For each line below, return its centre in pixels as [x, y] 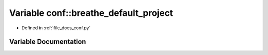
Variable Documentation [48, 42]
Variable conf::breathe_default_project [91, 13]
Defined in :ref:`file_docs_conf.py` [56, 28]
